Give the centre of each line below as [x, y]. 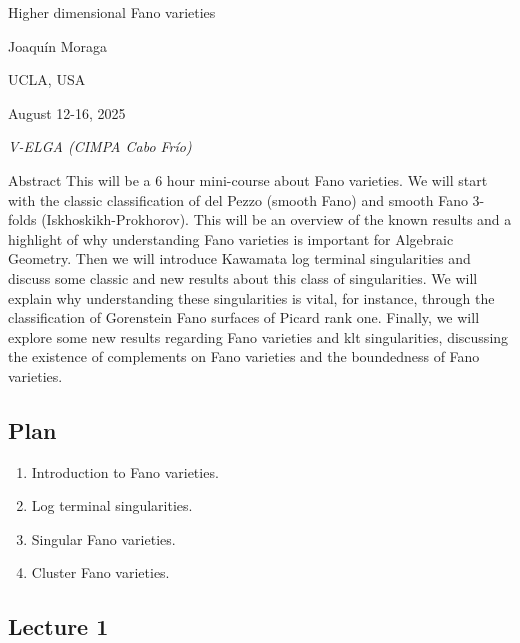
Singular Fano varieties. [103, 538]
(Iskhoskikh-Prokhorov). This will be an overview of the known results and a [276, 219]
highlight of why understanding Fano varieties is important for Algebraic [231, 238]
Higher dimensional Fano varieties [112, 12]
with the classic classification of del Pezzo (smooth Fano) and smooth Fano [238, 199]
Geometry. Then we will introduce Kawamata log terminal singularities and [239, 258]
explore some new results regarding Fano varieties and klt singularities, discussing [258, 336]
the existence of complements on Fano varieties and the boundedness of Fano [244, 356]
